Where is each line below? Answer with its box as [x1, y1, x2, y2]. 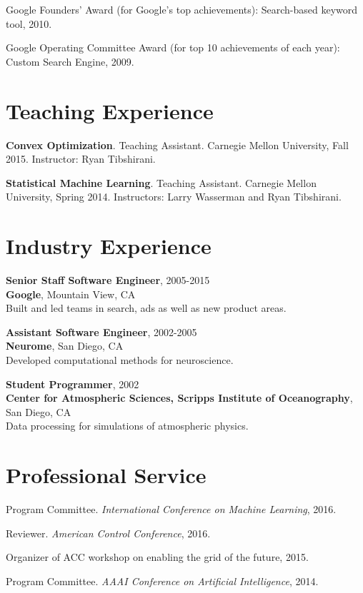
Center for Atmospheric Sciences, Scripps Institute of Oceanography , [6, 390, 353, 405]
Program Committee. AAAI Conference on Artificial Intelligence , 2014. [6, 573, 319, 588]
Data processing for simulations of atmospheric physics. [6, 418, 249, 433]
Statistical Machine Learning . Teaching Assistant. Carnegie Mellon [6, 175, 317, 190]
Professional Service [6, 460, 207, 490]
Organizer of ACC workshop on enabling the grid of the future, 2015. [6, 549, 309, 564]
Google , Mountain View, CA [6, 286, 136, 301]
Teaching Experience [6, 96, 214, 125]
